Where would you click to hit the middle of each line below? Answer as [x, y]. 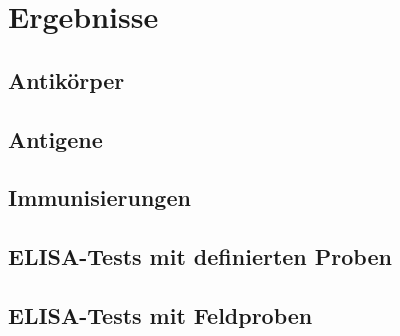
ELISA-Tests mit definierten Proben [200, 256]
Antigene [55, 138]
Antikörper [66, 79]
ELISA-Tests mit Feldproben [160, 314]
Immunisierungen [99, 197]
